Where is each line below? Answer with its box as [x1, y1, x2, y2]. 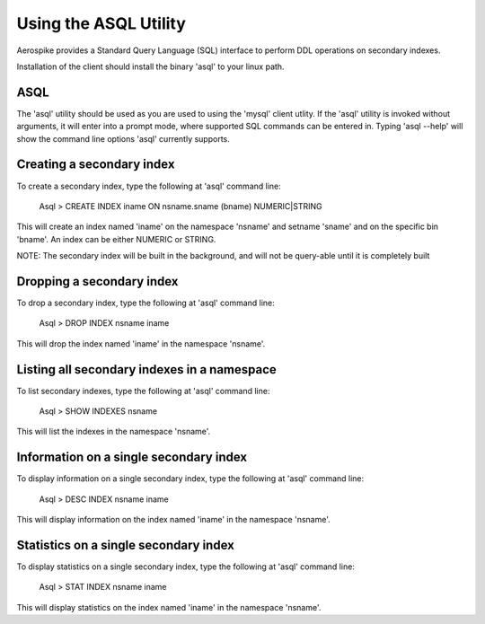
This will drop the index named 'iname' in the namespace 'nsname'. [16, 338, 266, 349]
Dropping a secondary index [16, 274, 179, 289]
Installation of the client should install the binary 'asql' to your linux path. [16, 61, 285, 72]
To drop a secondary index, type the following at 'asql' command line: [16, 297, 276, 308]
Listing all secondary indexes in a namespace [16, 362, 278, 377]
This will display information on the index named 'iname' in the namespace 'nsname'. [16, 514, 331, 525]
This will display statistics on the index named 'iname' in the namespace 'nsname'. [16, 602, 322, 612]
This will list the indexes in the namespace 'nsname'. [16, 426, 211, 437]
